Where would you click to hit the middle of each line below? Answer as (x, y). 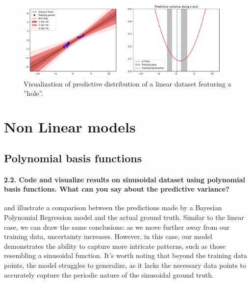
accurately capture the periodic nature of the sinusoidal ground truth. (109, 274)
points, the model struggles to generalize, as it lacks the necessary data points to (125, 265)
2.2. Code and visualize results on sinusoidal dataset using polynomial (125, 179)
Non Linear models (70, 127)
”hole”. (34, 93)
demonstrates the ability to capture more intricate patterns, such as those (115, 246)
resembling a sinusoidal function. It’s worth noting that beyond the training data (125, 255)
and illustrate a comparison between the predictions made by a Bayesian (113, 207)
